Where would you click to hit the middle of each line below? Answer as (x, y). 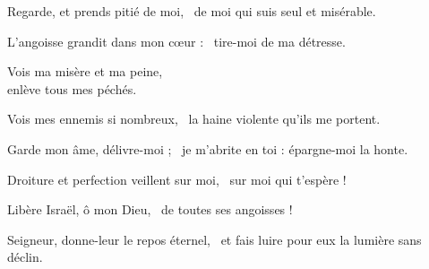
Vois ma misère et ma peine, (85, 71)
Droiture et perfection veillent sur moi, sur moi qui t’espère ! (177, 179)
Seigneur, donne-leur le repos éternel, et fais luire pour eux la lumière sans (214, 239)
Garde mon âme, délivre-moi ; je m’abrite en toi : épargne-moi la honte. (208, 148)
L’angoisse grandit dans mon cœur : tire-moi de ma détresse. (176, 41)
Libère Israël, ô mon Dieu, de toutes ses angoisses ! (150, 209)
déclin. (25, 257)
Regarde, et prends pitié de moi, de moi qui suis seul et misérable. (192, 11)
